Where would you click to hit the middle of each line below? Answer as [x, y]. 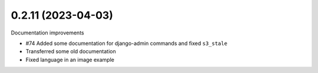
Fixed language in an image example [70, 60]
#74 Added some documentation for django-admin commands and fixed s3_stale [127, 43]
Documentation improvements [48, 33]
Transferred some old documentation [71, 51]
